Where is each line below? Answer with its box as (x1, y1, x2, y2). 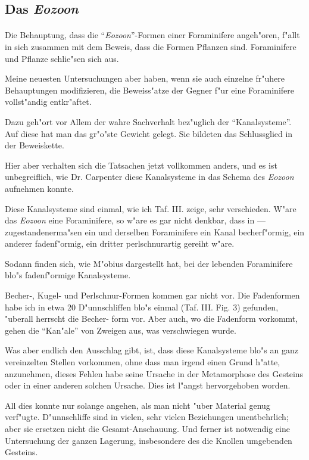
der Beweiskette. (5, 139, 64, 151)
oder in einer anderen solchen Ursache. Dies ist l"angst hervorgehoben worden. (5, 379, 291, 391)
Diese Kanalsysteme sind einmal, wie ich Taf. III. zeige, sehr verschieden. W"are (5, 202, 296, 215)
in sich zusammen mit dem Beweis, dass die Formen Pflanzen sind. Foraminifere (5, 40, 296, 52)
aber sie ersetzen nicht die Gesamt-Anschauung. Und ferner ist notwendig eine (5, 422, 290, 434)
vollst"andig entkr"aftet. (5, 95, 92, 108)
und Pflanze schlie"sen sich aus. (5, 52, 119, 64)
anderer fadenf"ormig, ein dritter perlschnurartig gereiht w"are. (5, 237, 235, 250)
